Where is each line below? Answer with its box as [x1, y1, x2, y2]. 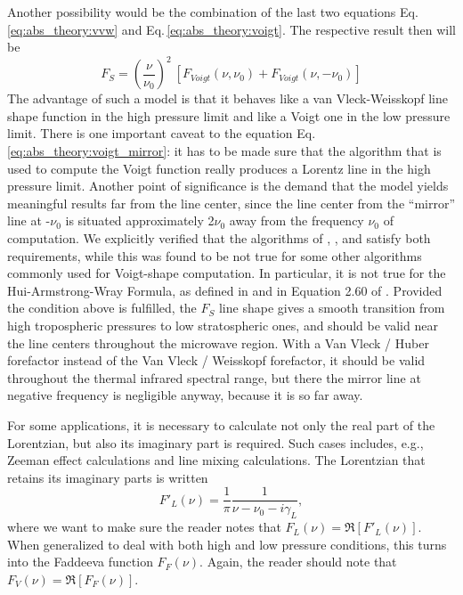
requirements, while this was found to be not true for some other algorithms [7, 246, 422, 265]
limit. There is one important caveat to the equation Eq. [7, 124, 316, 143]
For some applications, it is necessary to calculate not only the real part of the [7, 415, 435, 434]
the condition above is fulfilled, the [7, 298, 197, 317]
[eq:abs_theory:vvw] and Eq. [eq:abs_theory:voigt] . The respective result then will [7, 20, 456, 38]
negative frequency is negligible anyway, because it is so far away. [7, 386, 363, 404]
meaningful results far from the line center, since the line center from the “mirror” [7, 193, 456, 212]
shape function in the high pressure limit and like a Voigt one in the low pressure [7, 106, 451, 125]
